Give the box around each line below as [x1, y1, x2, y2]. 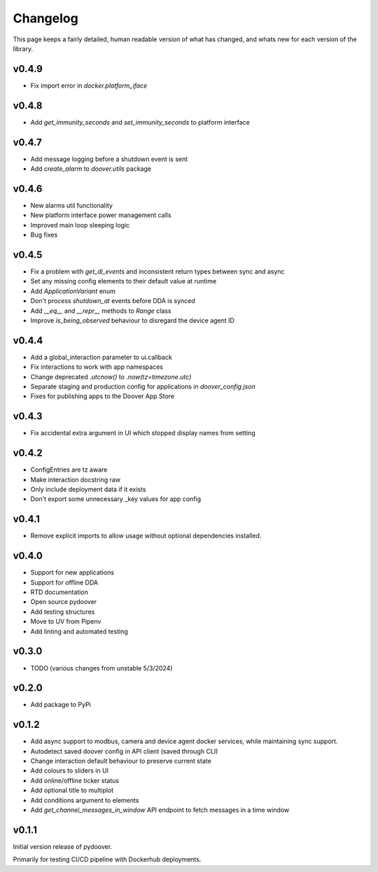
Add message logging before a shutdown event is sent [30, 155, 188, 163]
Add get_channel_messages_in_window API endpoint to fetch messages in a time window [30, 806, 290, 815]
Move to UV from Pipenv [30, 617, 101, 626]
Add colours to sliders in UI [30, 766, 108, 775]
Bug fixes [30, 231, 58, 239]
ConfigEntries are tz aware [30, 465, 108, 474]
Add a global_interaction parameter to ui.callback [30, 353, 173, 361]
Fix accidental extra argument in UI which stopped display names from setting [30, 429, 255, 437]
